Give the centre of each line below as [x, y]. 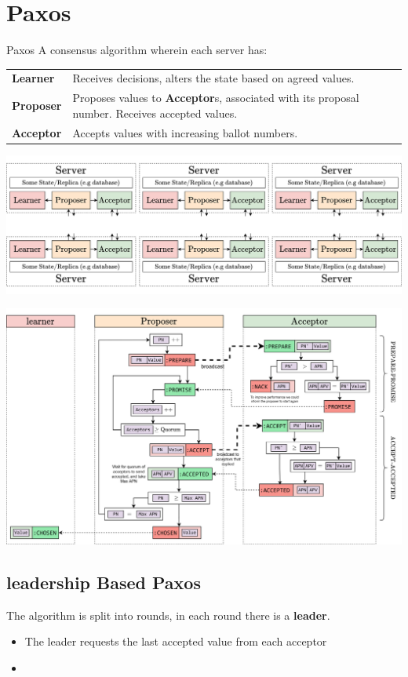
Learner [33, 78]
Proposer [37, 106]
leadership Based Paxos [104, 582]
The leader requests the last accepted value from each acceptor [176, 641]
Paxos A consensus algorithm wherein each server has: [137, 50]
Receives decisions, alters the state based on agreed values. [213, 78]
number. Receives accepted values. [155, 113]
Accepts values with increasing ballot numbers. [185, 132]
